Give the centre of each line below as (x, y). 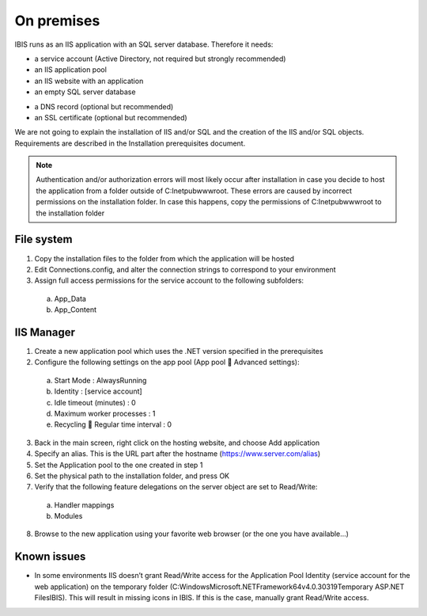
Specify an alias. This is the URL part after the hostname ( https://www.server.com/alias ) (178, 454)
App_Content (75, 310)
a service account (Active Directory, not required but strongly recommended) (160, 59)
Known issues (50, 557)
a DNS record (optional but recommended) (104, 106)
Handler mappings (84, 505)
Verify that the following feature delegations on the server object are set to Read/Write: (176, 487)
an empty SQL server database (85, 92)
